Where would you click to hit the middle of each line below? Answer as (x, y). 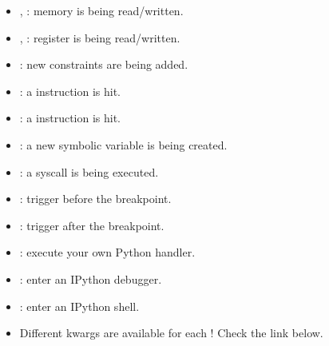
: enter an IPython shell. (79, 306)
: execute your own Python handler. (107, 252)
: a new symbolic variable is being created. (123, 144)
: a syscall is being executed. (89, 171)
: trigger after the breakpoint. (92, 225)
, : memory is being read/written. (101, 10)
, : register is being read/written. (100, 37)
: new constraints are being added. (104, 64)
